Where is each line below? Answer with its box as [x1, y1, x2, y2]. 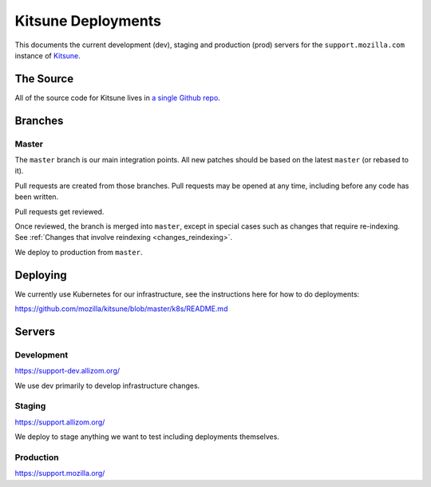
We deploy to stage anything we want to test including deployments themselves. [14, 432, 279, 441]
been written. [14, 192, 59, 202]
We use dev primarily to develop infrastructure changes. [14, 381, 200, 390]
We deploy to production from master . [14, 247, 143, 257]
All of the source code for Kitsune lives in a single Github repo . [14, 93, 221, 102]
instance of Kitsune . [14, 50, 81, 60]
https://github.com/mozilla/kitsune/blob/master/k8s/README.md [14, 304, 228, 313]
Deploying [14, 268, 67, 281]
